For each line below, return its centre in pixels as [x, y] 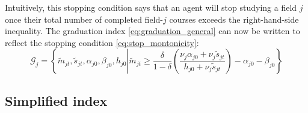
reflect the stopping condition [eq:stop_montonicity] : [102, 42]
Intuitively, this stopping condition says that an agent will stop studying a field [151, 7]
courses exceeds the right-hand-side [234, 19]
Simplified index [56, 100]
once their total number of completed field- [84, 19]
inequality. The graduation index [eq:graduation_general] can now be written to [152, 31]
